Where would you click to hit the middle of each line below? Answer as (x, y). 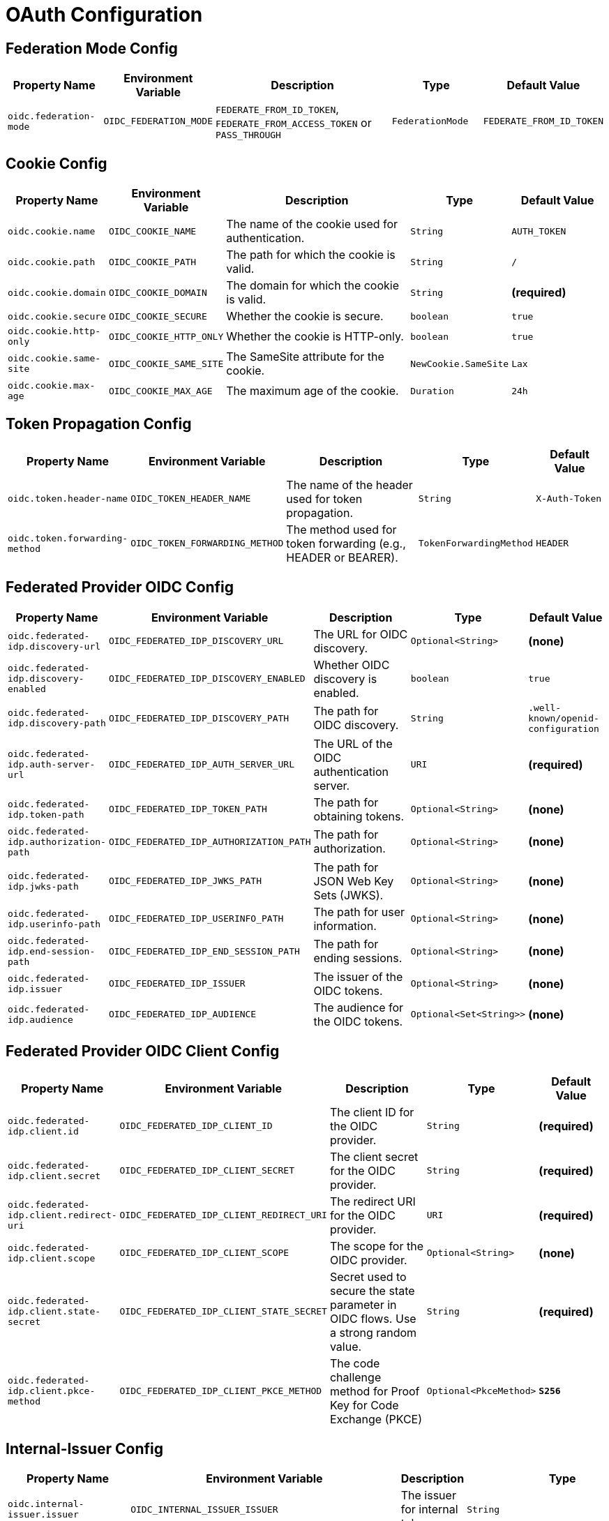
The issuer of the (358, 976)
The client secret (374, 1156)
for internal (429, 1509)
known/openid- (564, 718)
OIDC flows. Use (373, 1318)
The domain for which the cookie (313, 286)
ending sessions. (358, 958)
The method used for (341, 529)
